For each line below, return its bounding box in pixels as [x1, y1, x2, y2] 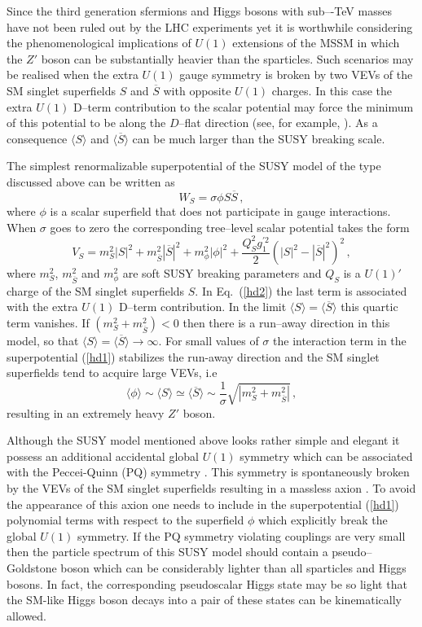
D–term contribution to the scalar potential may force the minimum [73, 98, 414, 115]
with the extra [7, 298, 78, 315]
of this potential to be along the [7, 114, 166, 131]
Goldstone [7, 559, 57, 577]
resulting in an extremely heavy [7, 404, 165, 421]
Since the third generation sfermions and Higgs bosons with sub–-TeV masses [7, 2, 392, 19]
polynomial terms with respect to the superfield [7, 511, 244, 528]
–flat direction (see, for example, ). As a [178, 114, 378, 131]
